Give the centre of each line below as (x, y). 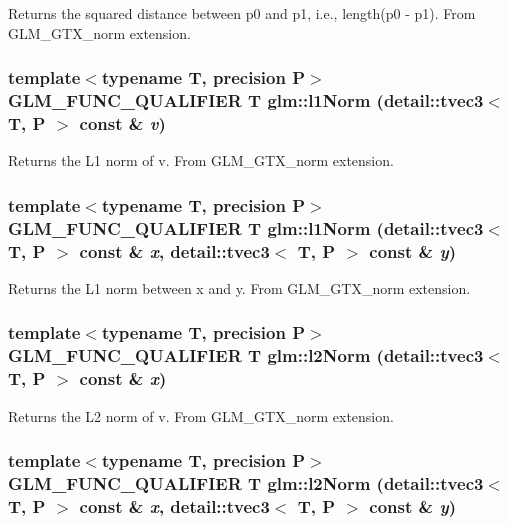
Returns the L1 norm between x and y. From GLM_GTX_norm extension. (239, 287)
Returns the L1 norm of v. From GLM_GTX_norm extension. (201, 160)
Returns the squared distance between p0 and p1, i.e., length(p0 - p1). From (242, 13)
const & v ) (122, 122)
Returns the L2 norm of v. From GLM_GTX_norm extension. (201, 415)
